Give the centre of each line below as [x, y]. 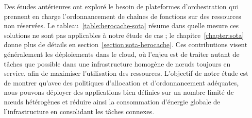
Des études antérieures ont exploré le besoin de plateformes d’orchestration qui [121, 6]
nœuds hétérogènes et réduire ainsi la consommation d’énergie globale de [112, 101]
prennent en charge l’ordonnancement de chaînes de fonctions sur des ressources [123, 16]
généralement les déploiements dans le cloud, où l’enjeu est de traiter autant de [122, 54]
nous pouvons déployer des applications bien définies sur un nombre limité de [119, 92]
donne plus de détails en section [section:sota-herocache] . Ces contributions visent [126, 44]
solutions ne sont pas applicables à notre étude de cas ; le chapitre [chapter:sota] [124, 35]
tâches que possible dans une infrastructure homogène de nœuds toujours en [117, 63]
